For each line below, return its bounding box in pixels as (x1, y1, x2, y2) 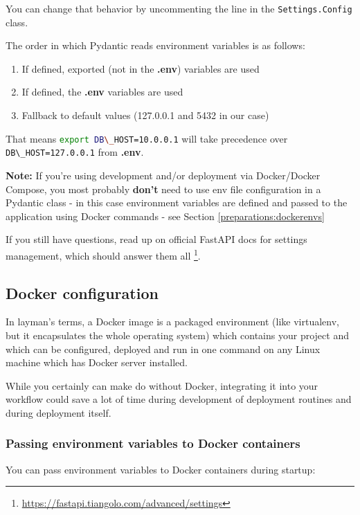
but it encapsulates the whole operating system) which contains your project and (6, 327, 349, 342)
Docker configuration (6, 282, 159, 303)
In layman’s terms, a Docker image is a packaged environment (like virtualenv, (6, 314, 339, 329)
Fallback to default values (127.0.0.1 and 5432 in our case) (21, 108, 269, 123)
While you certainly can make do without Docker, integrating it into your (6, 378, 318, 392)
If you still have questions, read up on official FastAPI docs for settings (6, 232, 307, 246)
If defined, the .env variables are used (21, 84, 183, 99)
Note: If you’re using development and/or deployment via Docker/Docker (6, 168, 321, 182)
